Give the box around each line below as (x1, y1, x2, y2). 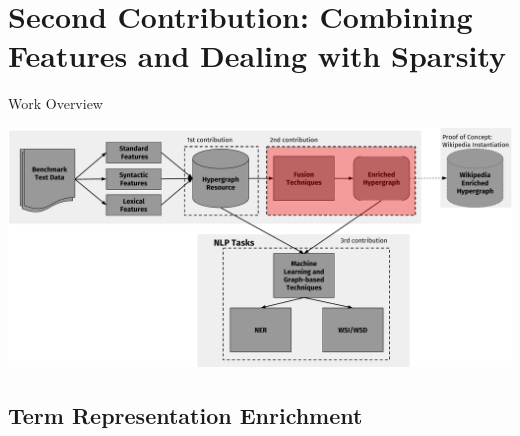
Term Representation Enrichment (8, 400, 363, 431)
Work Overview (8, 93, 103, 114)
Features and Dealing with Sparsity (8, 35, 507, 76)
